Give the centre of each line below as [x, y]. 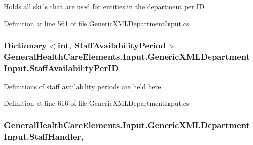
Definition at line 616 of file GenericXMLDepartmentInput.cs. [98, 103]
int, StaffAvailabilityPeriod [112, 45]
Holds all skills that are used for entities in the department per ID [104, 6]
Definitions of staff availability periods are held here [83, 86]
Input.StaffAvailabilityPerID [61, 68]
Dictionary [26, 45]
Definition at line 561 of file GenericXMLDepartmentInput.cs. [98, 23]
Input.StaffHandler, [44, 136]
